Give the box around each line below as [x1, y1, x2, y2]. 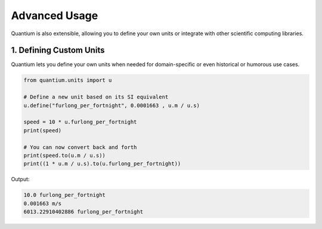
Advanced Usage [11, 9, 98, 22]
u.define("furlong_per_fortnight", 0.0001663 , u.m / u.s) [23, 102, 200, 109]
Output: [11, 176, 30, 183]
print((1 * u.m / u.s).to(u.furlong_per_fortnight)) [23, 160, 181, 167]
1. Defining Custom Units [11, 45, 105, 55]
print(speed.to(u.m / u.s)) [23, 152, 106, 159]
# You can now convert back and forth [23, 144, 137, 150]
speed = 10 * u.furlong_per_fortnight [23, 119, 137, 125]
